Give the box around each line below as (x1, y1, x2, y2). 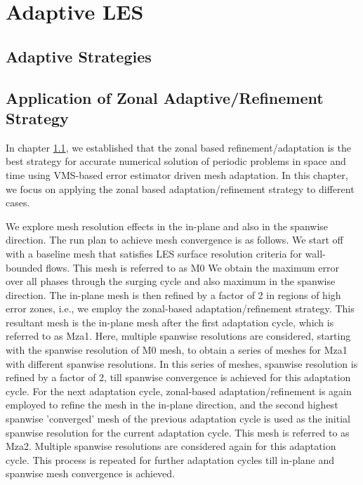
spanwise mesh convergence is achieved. (6, 466, 176, 481)
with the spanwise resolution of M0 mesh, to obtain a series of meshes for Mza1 (6, 343, 348, 357)
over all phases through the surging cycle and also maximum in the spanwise (6, 274, 336, 288)
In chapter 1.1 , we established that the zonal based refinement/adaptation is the (6, 140, 351, 154)
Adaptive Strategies (6, 45, 152, 67)
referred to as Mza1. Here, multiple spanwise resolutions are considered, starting (6, 328, 351, 343)
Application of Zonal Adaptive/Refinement (6, 86, 324, 108)
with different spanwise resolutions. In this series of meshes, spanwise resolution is (6, 356, 358, 371)
